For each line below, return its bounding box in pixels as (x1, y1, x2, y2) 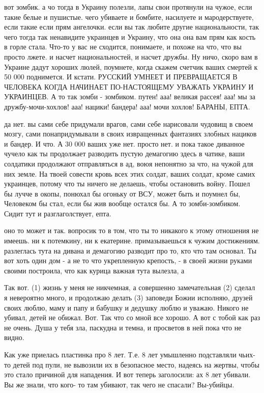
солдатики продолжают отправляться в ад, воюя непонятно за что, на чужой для (4, 158, 253, 169)
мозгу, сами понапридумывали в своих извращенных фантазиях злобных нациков (4, 128, 257, 139)
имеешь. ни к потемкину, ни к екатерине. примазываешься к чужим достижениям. (4, 235, 260, 246)
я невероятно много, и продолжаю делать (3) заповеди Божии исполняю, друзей (4, 292, 253, 303)
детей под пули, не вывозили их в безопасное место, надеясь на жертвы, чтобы (13, 359, 259, 370)
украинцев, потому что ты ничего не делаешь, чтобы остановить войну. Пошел (4, 178, 250, 189)
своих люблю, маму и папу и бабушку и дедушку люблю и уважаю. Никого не (4, 302, 249, 313)
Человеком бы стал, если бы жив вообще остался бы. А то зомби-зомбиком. (4, 198, 241, 209)
